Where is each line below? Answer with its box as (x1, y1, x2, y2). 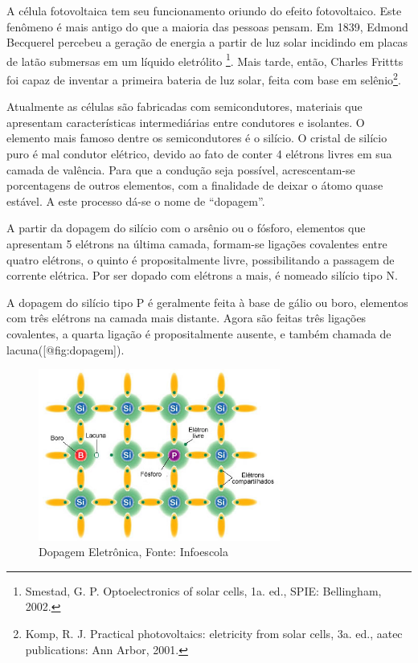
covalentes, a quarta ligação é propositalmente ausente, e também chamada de (6, 325, 391, 342)
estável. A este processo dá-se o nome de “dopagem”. (6, 192, 265, 209)
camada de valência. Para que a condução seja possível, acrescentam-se (6, 161, 355, 178)
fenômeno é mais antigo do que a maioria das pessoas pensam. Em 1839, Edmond (6, 18, 408, 35)
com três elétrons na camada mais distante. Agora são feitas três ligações (6, 309, 367, 326)
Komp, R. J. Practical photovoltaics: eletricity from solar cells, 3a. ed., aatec (25, 625, 403, 642)
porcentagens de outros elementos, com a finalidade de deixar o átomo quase (6, 177, 383, 194)
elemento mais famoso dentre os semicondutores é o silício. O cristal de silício (6, 129, 387, 146)
